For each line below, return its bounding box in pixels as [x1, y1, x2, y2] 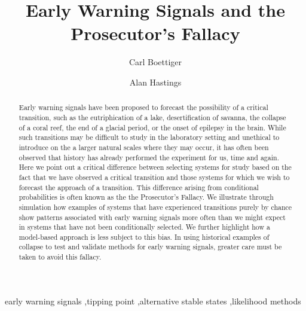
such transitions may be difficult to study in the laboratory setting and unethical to [19, 132, 280, 142]
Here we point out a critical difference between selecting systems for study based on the [19, 162, 292, 172]
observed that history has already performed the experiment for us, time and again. [19, 152, 279, 162]
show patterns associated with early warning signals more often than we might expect [19, 212, 286, 222]
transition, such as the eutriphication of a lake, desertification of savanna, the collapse [19, 112, 286, 122]
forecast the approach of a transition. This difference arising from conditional [19, 182, 259, 192]
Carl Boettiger [128, 56, 182, 68]
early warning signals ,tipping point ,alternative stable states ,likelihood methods [5, 294, 301, 307]
